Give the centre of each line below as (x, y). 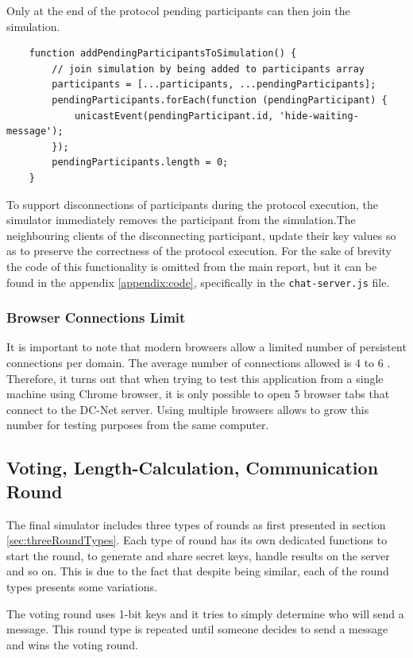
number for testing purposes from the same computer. (138, 425)
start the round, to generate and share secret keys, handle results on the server (198, 555)
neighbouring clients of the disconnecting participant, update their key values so (201, 235)
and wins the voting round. (72, 644)
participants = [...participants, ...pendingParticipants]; (214, 85)
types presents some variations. (82, 586)
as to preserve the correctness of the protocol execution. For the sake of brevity (199, 251)
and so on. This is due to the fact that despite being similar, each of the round (198, 571)
